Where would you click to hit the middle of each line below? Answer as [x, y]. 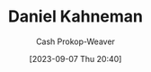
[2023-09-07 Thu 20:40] [75, 58]
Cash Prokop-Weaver [75, 41]
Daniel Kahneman [75, 17]
